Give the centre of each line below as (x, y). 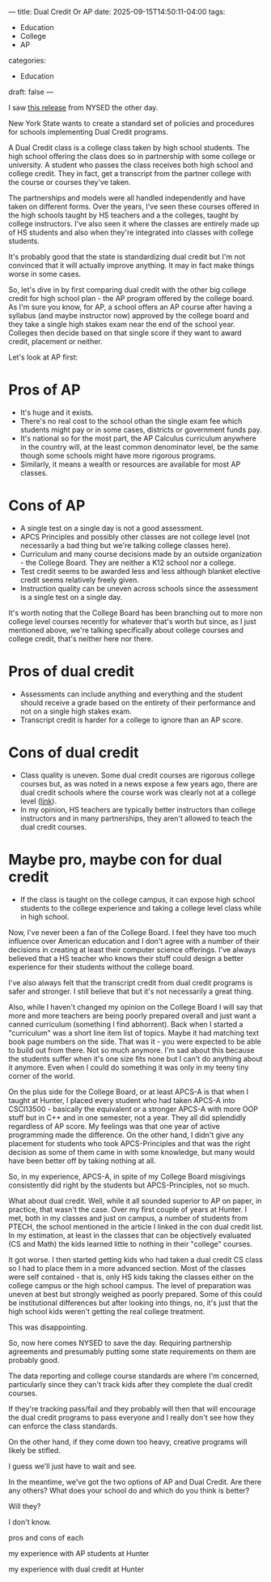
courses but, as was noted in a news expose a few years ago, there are (139, 783)
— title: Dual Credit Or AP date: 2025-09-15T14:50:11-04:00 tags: (117, 12)
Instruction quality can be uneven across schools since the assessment (139, 588)
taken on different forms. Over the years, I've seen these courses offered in (134, 207)
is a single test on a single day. (71, 597)
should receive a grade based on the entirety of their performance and (138, 702)
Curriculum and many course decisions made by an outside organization (141, 554)
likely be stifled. (34, 1450)
